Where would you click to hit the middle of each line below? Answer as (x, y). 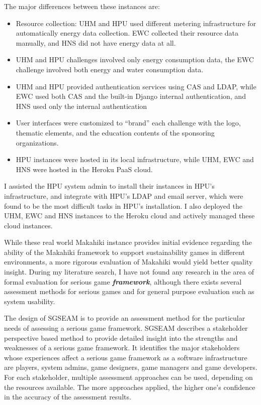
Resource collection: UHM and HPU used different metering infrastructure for (136, 23)
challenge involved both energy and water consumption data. (110, 69)
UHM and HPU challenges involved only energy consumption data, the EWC (135, 59)
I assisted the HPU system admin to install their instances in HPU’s (109, 186)
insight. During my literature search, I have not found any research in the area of (129, 272)
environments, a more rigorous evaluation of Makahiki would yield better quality (128, 262)
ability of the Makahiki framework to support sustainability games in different (124, 252)
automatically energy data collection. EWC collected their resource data (127, 33)
